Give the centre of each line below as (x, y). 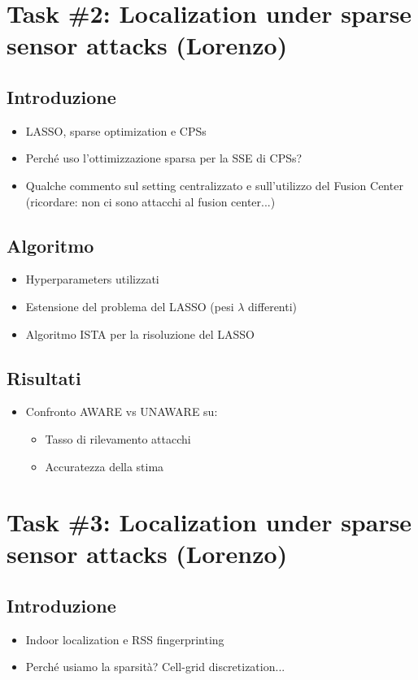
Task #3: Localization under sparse (209, 522)
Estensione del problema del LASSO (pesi (130, 306)
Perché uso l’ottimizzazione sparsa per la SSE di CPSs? (164, 158)
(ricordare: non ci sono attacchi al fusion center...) (150, 201)
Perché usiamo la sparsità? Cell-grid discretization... (155, 667)
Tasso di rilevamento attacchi (118, 438)
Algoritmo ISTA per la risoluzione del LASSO (140, 334)
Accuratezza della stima (104, 466)
